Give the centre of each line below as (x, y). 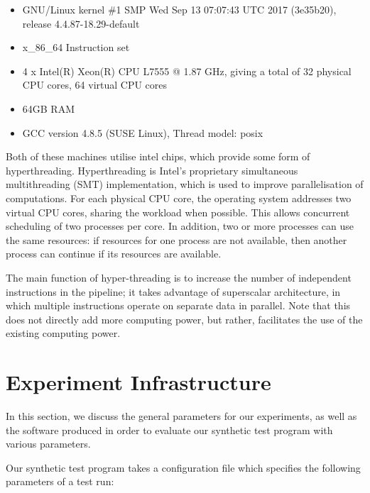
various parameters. (48, 444)
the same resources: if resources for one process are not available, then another (176, 239)
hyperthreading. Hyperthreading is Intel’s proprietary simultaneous (152, 170)
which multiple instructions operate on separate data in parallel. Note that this (178, 305)
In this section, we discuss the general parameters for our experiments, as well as (181, 416)
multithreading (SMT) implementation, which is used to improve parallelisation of (185, 184)
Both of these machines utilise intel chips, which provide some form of (158, 156)
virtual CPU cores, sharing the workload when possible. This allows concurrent (178, 212)
